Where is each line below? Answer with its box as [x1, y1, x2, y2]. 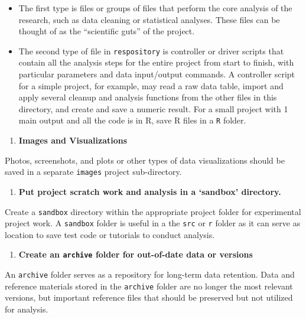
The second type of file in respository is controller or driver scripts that [18, 44, 284, 57]
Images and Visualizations [18, 134, 128, 147]
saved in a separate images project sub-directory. [5, 165, 182, 178]
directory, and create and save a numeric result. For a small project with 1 [18, 102, 288, 115]
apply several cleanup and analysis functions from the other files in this [18, 91, 277, 103]
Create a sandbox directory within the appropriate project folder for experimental [5, 205, 301, 217]
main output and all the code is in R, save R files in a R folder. [18, 114, 246, 126]
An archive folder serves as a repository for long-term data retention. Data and [5, 268, 295, 281]
